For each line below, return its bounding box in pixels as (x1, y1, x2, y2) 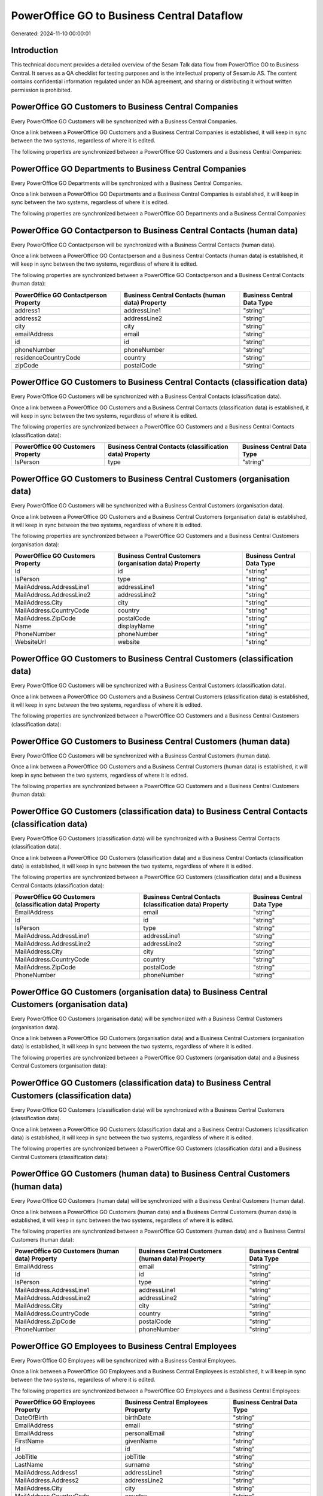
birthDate (124, 1413, 151, 1422)
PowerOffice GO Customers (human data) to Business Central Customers (11, 1169, 290, 1179)
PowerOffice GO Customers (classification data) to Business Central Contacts (11, 807, 308, 817)
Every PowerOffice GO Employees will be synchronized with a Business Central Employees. (11, 1357, 237, 1364)
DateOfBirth (14, 1413, 48, 1422)
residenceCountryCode (14, 353, 81, 361)
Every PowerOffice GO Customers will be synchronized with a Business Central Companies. (11, 117, 237, 125)
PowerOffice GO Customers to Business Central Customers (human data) (11, 736, 290, 746)
